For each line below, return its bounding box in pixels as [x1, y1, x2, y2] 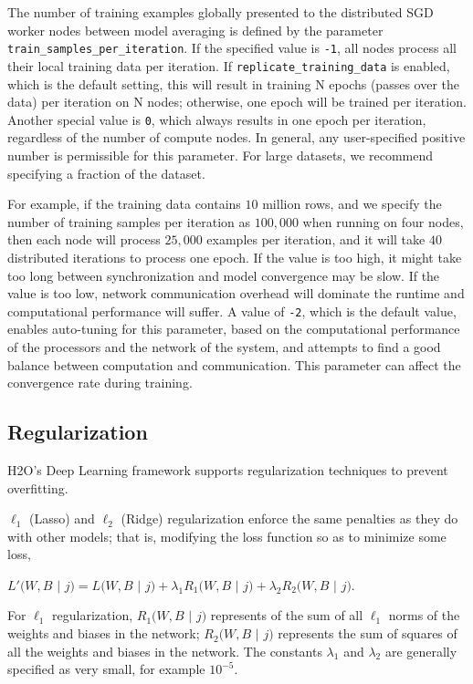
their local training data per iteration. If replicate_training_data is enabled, [7, 56, 450, 75]
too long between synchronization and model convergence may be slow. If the [7, 265, 440, 285]
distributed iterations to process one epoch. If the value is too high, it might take [7, 247, 462, 266]
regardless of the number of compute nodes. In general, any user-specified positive [7, 128, 466, 147]
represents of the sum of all [210, 606, 363, 625]
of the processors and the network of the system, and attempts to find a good [7, 337, 441, 356]
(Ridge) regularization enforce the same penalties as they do [121, 509, 458, 528]
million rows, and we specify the [262, 194, 442, 213]
